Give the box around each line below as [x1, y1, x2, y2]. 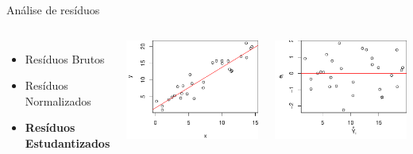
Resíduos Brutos [25, 50, 105, 67]
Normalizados [25, 92, 91, 109]
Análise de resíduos [6, 2, 100, 17]
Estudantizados [25, 134, 110, 151]
